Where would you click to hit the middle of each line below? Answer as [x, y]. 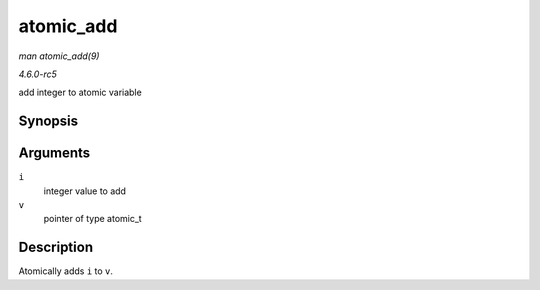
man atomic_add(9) [59, 56]
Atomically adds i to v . [66, 271]
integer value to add [85, 191]
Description [56, 247]
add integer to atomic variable [80, 92]
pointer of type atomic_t [92, 219]
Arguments [54, 153]
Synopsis [48, 121]
